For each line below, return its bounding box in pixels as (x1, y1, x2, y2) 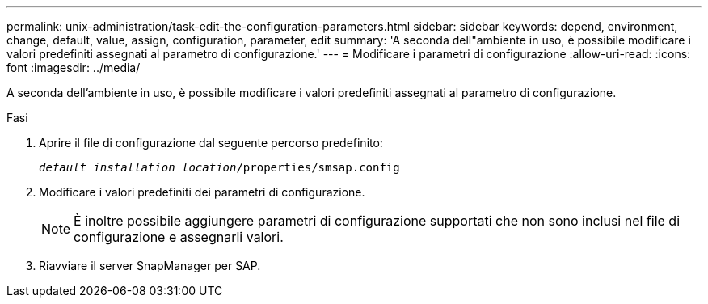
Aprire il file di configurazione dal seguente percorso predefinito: (39, 136, 383, 150)
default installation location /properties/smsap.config (39, 161, 400, 174)
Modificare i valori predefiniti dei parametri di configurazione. (39, 185, 365, 199)
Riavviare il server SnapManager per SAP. (39, 259, 261, 272)
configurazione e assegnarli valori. (74, 229, 284, 245)
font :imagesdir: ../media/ (6, 61, 141, 74)
